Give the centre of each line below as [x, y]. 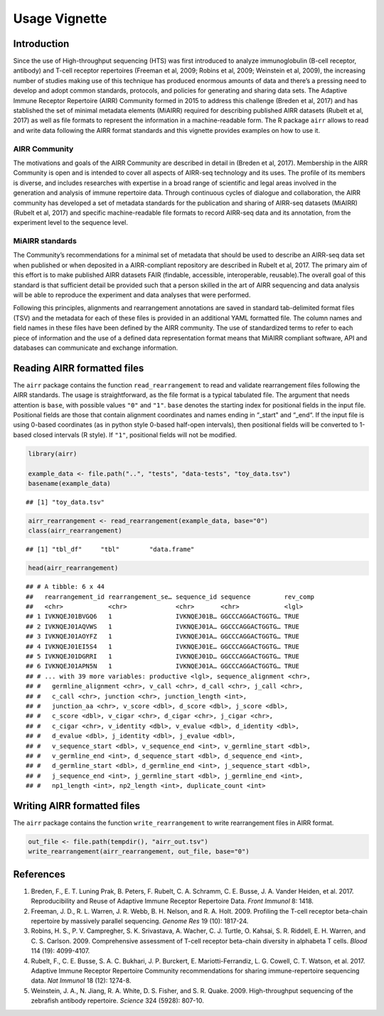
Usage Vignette [60, 18]
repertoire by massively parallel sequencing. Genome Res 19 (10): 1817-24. [140, 921]
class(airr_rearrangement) [75, 531]
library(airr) [53, 454]
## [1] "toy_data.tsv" [65, 502]
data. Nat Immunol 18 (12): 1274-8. [81, 980]
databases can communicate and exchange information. [96, 348]
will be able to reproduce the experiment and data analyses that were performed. [132, 294]
